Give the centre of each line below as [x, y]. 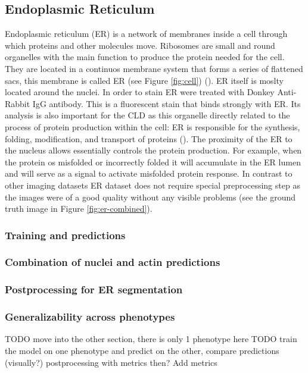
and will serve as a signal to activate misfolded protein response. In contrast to [149, 173]
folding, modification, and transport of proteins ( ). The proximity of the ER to [149, 138]
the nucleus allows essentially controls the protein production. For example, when [153, 150]
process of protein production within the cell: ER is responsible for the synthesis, [153, 126]
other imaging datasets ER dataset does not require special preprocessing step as [153, 185]
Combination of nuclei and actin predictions [113, 262]
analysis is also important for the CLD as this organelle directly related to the [147, 115]
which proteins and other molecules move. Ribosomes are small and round [140, 45]
